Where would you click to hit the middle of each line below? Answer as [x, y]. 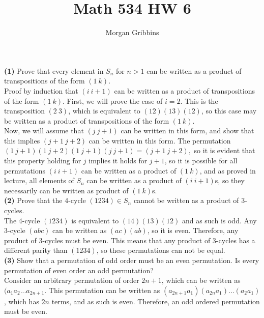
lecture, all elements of [39, 180]
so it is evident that [225, 150]
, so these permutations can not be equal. [161, 250]
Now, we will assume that [44, 131]
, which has [22, 301]
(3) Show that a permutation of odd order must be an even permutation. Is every [132, 260]
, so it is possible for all [201, 161]
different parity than [36, 250]
